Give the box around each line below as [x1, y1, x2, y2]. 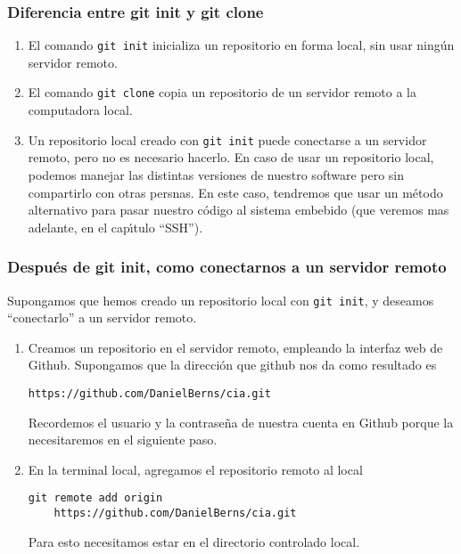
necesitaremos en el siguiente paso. [28, 430, 218, 449]
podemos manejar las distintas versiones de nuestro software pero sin [28, 165, 405, 183]
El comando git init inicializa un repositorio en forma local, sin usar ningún [28, 36, 455, 54]
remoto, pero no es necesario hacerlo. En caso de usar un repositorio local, [28, 148, 434, 167]
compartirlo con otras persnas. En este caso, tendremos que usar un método [28, 183, 443, 201]
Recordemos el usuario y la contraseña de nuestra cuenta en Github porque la [28, 412, 454, 431]
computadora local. [28, 101, 133, 119]
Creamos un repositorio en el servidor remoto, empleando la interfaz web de [28, 338, 443, 356]
